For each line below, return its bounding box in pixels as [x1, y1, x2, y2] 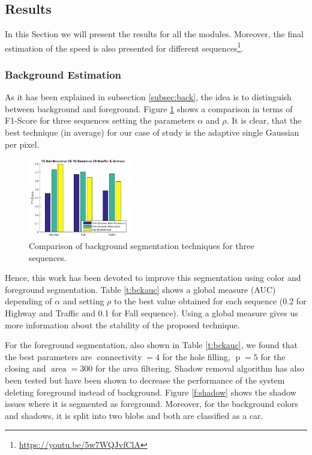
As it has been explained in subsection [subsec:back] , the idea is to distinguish [5, 91, 292, 103]
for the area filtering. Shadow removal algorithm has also [95, 362, 305, 375]
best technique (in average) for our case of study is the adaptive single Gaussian [5, 126, 299, 139]
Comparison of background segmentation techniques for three [29, 240, 254, 252]
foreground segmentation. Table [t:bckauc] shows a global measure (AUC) [5, 283, 276, 295]
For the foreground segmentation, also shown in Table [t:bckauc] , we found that [5, 339, 298, 351]
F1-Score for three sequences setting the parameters [5, 114, 195, 127]
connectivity [97, 353, 142, 362]
